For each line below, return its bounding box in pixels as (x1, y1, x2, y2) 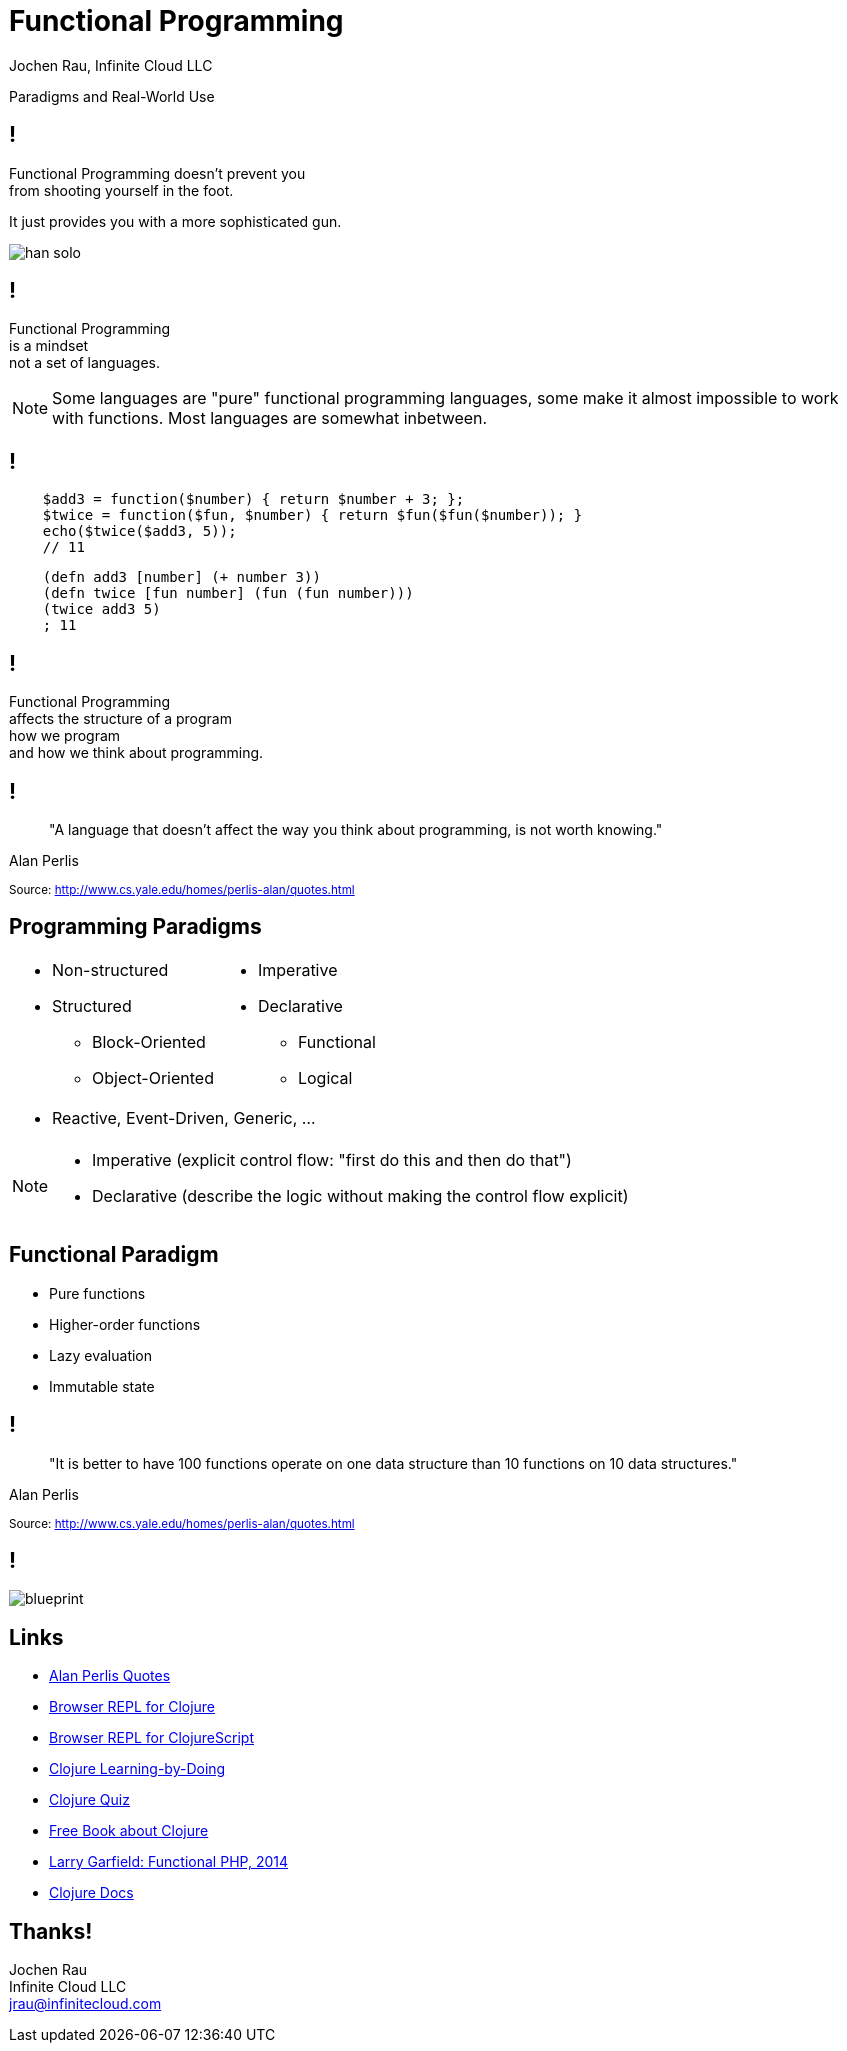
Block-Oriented (92, 1031, 206, 1052)
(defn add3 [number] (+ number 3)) (42, 569, 321, 586)
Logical (297, 1067, 353, 1088)
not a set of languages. (9, 354, 160, 372)
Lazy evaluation (49, 1346, 153, 1364)
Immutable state (49, 1377, 155, 1395)
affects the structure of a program (9, 710, 232, 728)
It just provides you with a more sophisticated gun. (9, 212, 342, 230)
